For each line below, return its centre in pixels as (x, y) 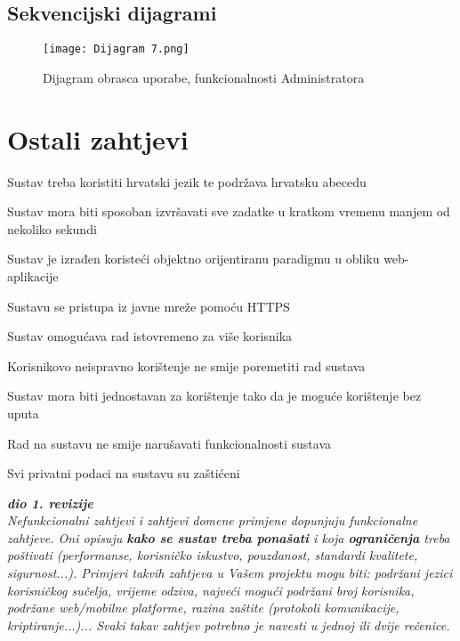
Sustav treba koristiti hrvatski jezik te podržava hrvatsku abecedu (187, 181)
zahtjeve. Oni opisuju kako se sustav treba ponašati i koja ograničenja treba (229, 537)
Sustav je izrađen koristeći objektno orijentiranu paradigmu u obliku (194, 259)
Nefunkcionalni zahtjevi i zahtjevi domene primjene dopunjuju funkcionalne (213, 520)
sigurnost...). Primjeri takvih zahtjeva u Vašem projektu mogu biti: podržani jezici (230, 573)
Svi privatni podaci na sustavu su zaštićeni (124, 473)
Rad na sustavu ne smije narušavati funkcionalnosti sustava (169, 443)
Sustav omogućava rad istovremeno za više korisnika (150, 336)
